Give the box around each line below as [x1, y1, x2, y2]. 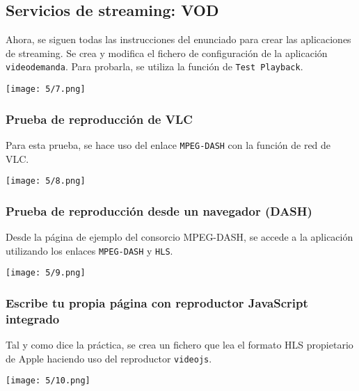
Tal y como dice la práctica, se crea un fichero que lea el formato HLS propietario [6, 337, 353, 352]
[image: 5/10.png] [6, 376, 90, 386]
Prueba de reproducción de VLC [6, 110, 193, 127]
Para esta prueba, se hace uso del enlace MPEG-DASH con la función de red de [6, 137, 331, 152]
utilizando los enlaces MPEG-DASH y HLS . [6, 243, 173, 257]
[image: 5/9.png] [6, 268, 86, 278]
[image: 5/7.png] [6, 84, 86, 95]
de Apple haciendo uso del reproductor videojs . [6, 351, 212, 365]
